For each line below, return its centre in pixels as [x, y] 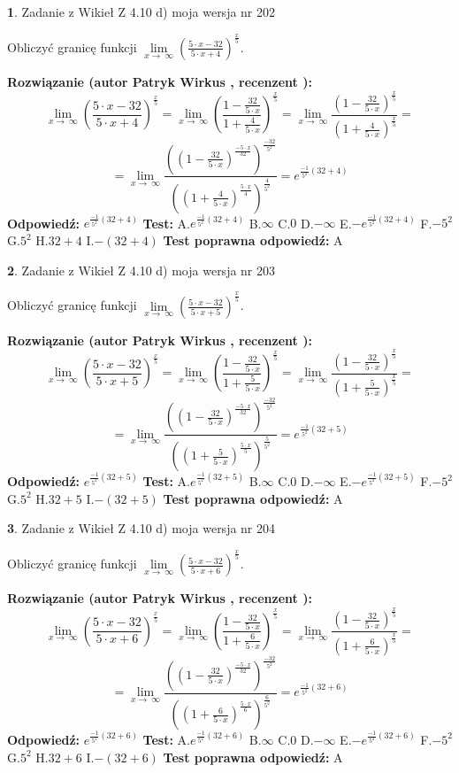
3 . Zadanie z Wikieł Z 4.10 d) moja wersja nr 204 [142, 528]
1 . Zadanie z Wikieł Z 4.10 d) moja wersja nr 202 [142, 12]
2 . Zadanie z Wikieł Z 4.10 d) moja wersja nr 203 [142, 270]
